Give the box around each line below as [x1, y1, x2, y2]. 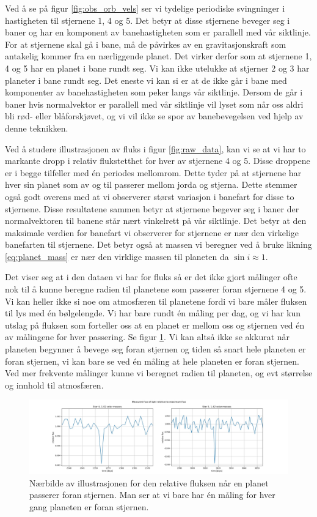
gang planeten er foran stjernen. [29, 500, 149, 513]
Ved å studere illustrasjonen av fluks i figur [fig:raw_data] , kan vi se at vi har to [5, 142, 306, 155]
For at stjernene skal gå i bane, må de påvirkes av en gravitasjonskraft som [5, 37, 286, 50]
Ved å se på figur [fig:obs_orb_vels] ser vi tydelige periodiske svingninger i [5, 2, 285, 14]
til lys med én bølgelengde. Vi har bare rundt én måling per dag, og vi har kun [5, 307, 301, 319]
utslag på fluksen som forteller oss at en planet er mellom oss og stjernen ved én [5, 318, 305, 331]
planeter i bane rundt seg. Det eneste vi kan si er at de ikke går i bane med [5, 73, 287, 86]
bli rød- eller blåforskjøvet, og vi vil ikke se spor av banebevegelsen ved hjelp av [5, 110, 304, 122]
